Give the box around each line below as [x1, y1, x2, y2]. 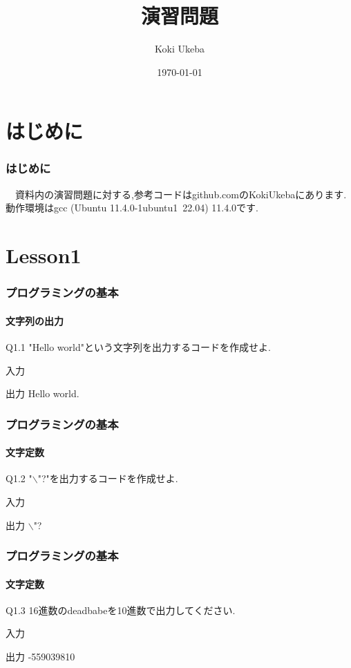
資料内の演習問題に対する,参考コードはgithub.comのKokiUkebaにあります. [15, 187, 347, 201]
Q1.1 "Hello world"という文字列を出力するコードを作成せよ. [6, 339, 271, 354]
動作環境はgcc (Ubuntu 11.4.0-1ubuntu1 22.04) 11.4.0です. [6, 200, 258, 215]
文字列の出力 [6, 313, 64, 327]
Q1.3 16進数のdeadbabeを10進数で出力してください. [6, 602, 236, 617]
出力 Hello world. [6, 386, 79, 401]
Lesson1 [6, 241, 82, 269]
